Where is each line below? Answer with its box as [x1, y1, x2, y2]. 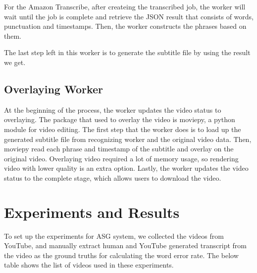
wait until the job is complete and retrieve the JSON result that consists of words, [4, 11, 254, 21]
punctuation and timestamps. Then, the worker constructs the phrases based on [4, 21, 247, 31]
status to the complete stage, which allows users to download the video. [4, 172, 221, 183]
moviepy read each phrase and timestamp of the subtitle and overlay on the [4, 143, 234, 154]
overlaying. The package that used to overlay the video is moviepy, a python [4, 114, 235, 125]
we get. [4, 57, 26, 67]
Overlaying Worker [4, 81, 103, 96]
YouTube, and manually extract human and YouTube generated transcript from [4, 240, 247, 251]
